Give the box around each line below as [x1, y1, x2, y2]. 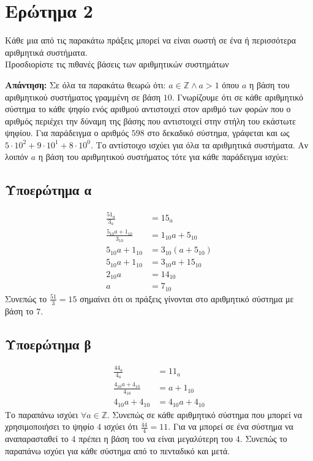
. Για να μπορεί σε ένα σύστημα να [168, 420, 293, 433]
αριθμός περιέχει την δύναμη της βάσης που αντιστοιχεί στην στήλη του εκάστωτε [5, 114, 296, 127]
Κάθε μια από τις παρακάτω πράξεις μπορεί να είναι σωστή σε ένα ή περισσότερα [5, 34, 296, 47]
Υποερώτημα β [5, 334, 91, 353]
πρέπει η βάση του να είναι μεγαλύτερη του [78, 432, 233, 445]
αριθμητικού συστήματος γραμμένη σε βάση [5, 90, 161, 103]
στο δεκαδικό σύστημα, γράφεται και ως [147, 126, 290, 139]
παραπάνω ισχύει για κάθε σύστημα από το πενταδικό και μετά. [5, 444, 230, 457]
